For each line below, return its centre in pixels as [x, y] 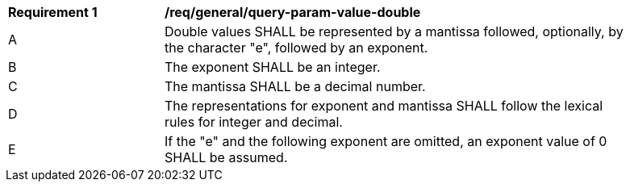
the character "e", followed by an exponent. [296, 48]
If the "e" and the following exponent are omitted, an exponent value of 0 [386, 141]
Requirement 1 [53, 12]
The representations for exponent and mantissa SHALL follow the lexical [384, 106]
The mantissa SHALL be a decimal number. [295, 86]
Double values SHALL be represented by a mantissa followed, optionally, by [394, 31]
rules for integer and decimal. [254, 122]
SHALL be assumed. [226, 157]
